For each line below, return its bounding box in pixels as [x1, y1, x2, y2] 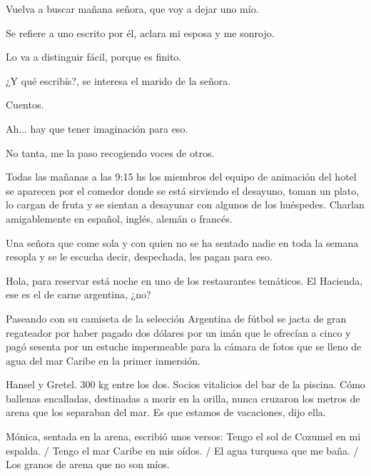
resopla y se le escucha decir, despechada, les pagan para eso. [6, 249, 273, 264]
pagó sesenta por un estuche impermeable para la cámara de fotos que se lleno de [6, 339, 362, 354]
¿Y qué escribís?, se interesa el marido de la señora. [6, 73, 231, 88]
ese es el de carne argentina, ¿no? [6, 287, 151, 302]
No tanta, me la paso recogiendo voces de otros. [6, 145, 215, 160]
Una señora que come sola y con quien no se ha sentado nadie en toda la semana [6, 235, 359, 250]
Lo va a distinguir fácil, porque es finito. [6, 49, 182, 64]
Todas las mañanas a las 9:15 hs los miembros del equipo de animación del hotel [6, 169, 357, 184]
